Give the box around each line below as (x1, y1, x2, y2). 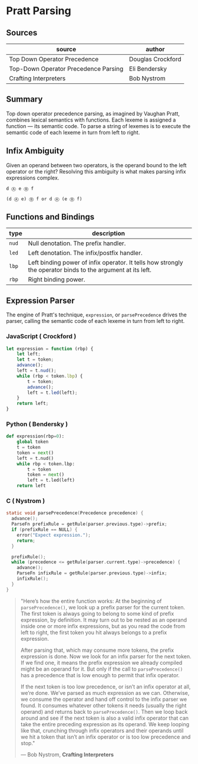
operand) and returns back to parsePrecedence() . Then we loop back (20, 708, 188, 715)
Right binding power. (28, 276, 85, 284)
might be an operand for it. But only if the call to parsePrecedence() (20, 665, 183, 672)
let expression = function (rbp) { (6, 345, 94, 352)
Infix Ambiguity (6, 146, 64, 156)
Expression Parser (6, 295, 75, 305)
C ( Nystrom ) (6, 497, 45, 505)
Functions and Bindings (6, 212, 95, 222)
